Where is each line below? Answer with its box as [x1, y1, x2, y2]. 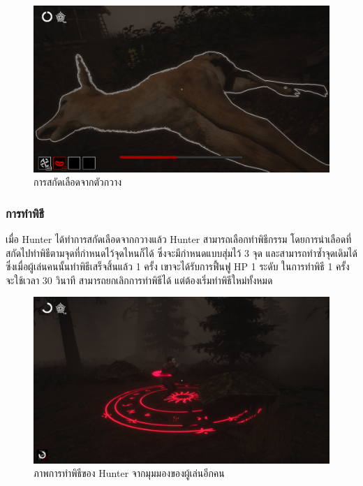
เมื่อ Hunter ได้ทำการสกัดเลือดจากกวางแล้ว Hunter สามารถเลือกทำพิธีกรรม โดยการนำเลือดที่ [6, 231, 352, 246]
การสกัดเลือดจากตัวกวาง [34, 175, 122, 189]
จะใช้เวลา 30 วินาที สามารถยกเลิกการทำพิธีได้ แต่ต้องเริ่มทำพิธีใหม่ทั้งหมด [6, 272, 273, 287]
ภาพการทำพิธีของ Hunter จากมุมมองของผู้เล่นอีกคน [34, 466, 225, 480]
